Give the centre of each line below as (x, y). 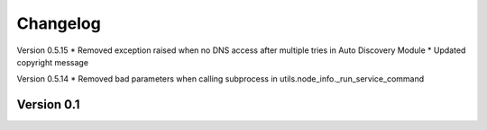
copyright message (53, 62)
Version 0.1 (48, 104)
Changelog (59, 23)
